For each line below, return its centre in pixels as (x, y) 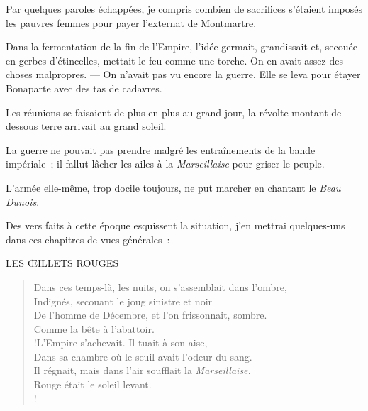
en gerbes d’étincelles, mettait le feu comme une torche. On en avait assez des (174, 60)
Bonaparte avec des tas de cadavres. (84, 88)
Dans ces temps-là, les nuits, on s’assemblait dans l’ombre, (160, 286)
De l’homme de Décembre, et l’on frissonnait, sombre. (150, 315)
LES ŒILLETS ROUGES (62, 263)
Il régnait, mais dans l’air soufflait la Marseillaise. (142, 370)
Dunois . (23, 201)
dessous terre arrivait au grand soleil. (86, 126)
